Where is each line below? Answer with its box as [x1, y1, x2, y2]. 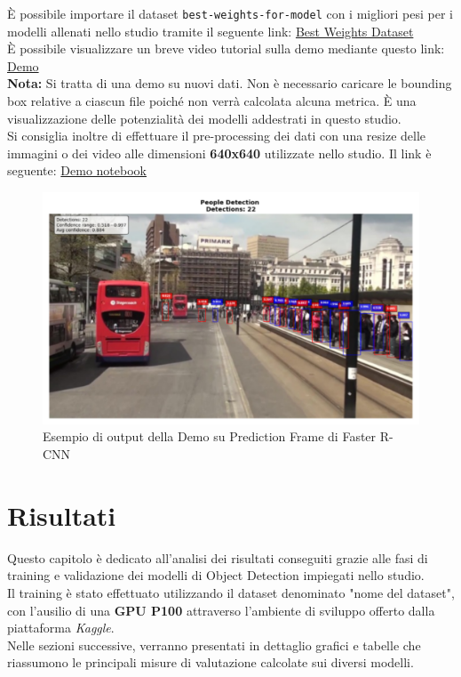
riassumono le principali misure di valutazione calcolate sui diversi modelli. [7, 653, 414, 672]
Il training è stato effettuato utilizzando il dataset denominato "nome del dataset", [7, 583, 455, 601]
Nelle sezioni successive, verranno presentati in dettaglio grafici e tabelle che [7, 635, 421, 654]
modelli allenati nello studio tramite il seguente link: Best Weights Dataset [7, 21, 414, 40]
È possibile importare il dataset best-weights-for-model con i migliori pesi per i [7, 4, 453, 22]
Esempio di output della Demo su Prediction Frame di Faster [43, 427, 377, 446]
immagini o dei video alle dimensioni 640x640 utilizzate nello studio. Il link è [7, 143, 432, 162]
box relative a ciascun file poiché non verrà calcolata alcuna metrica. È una [7, 92, 417, 110]
